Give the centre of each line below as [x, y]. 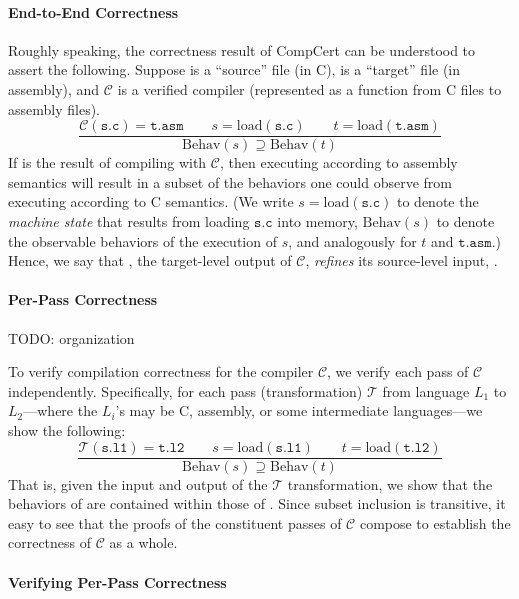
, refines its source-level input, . [401, 260]
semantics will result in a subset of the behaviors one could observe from [230, 181]
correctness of [50, 542]
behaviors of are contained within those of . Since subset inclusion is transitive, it [257, 503]
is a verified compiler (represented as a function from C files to [309, 88]
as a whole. [143, 542]
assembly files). [54, 108]
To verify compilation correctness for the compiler [161, 371]
